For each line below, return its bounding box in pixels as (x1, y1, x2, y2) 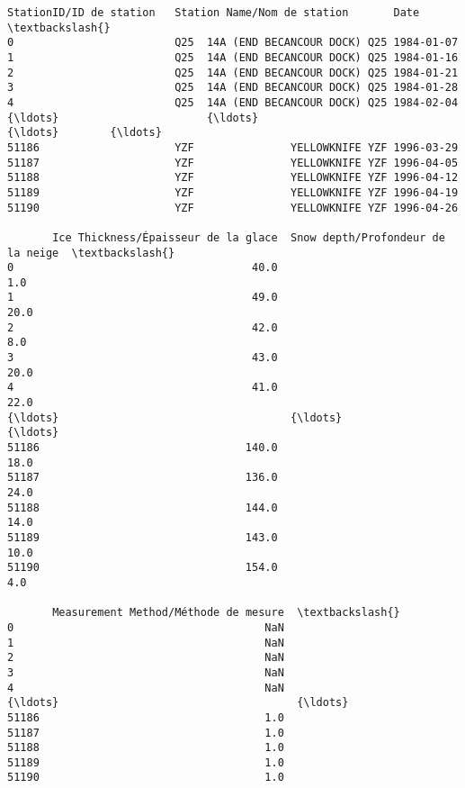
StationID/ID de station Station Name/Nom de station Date (7, 6, 420, 19)
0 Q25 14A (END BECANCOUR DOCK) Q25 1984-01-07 (7, 36, 459, 50)
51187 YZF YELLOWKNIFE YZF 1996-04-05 (7, 156, 459, 169)
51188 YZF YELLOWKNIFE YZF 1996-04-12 (7, 171, 459, 185)
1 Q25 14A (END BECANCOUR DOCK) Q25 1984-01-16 (7, 50, 459, 64)
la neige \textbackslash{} (7, 246, 175, 259)
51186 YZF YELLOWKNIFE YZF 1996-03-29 (7, 140, 459, 154)
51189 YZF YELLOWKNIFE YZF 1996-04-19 (7, 186, 459, 199)
